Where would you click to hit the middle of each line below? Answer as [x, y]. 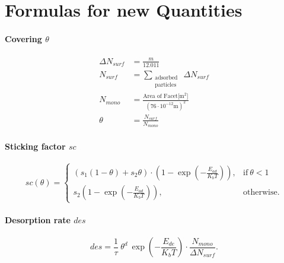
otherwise [260, 193]
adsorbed [166, 77]
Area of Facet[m [164, 96]
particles [166, 85]
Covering [23, 38]
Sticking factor [35, 146]
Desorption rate [38, 219]
